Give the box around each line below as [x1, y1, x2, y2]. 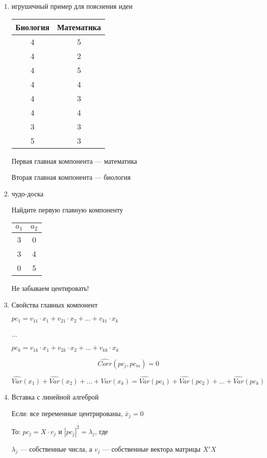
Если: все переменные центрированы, [11, 408, 123, 418]
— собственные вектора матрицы [102, 443, 201, 454]
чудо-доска [11, 188, 44, 198]
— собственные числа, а [20, 443, 92, 454]
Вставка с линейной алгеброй [11, 392, 99, 402]
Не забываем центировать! [11, 283, 89, 293]
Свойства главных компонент [11, 299, 98, 309]
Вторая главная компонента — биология [11, 172, 131, 182]
